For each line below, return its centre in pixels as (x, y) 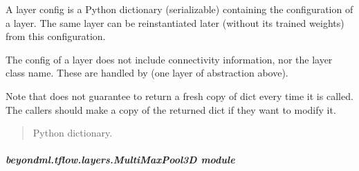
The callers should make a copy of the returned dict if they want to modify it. (171, 109)
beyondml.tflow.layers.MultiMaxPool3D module (120, 160)
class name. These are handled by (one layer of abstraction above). (147, 73)
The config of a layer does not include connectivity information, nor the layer (169, 59)
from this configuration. (56, 36)
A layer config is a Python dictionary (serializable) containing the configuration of (179, 9)
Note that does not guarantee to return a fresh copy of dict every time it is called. (179, 95)
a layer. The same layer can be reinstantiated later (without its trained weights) (175, 22)
